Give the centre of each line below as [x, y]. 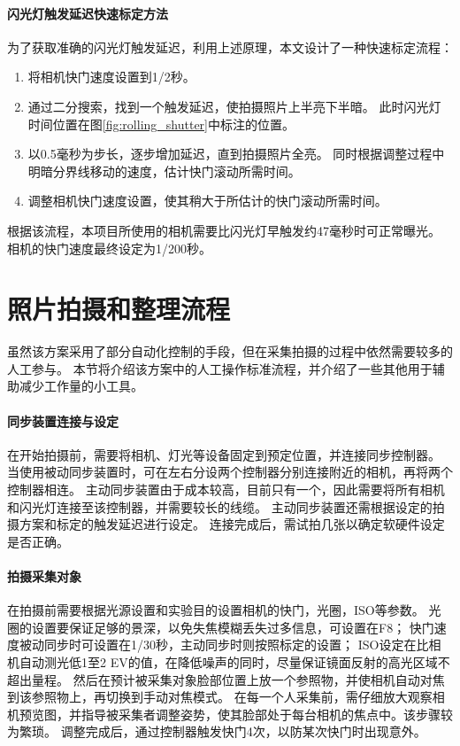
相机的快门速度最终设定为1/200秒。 [109, 248]
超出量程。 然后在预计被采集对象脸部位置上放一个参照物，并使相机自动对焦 [226, 679]
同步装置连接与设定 [63, 420]
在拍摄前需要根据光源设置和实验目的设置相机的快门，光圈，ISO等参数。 [216, 610]
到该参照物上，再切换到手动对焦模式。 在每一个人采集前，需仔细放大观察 [220, 697]
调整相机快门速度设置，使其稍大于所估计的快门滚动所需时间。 [207, 201]
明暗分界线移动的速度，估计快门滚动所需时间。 [164, 171]
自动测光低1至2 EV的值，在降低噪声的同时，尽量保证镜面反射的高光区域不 [234, 661]
